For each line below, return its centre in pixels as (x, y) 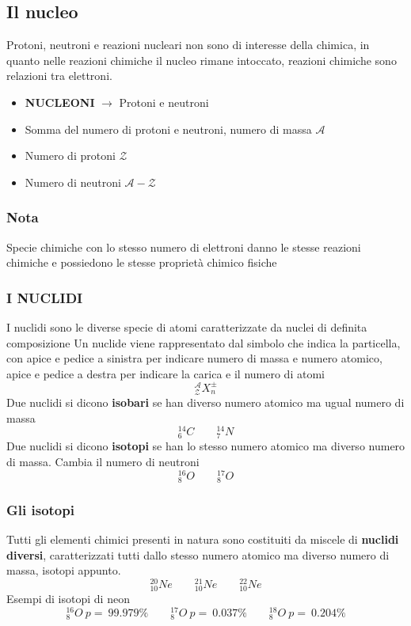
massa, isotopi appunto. (64, 570)
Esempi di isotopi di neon (68, 599)
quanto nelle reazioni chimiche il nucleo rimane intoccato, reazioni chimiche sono (202, 60)
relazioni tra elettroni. (59, 76)
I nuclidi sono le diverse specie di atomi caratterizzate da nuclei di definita (187, 326)
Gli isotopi (40, 509)
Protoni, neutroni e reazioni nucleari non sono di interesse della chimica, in (188, 45)
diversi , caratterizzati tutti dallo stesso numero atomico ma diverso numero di (198, 554)
